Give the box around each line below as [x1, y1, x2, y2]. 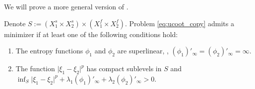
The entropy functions [15, 45, 83, 56]
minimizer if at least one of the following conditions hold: [4, 29, 178, 39]
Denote [4, 18, 26, 28]
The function [15, 63, 55, 74]
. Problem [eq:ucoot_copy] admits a [125, 18, 234, 28]
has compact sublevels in [86, 63, 162, 74]
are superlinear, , [117, 45, 169, 56]
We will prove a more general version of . [4, 1, 128, 11]
